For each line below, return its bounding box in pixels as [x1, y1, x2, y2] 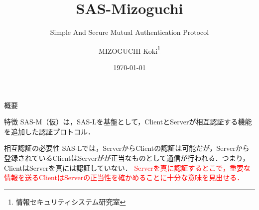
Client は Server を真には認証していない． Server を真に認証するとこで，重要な [4, 162, 251, 173]
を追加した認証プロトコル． [4, 126, 95, 136]
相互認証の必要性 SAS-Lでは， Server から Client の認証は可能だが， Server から [4, 143, 250, 153]
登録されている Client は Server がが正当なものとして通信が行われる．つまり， [4, 152, 250, 163]
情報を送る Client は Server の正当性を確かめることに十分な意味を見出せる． [4, 172, 244, 183]
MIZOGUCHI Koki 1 [99, 44, 160, 56]
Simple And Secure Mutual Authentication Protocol [50, 27, 209, 37]
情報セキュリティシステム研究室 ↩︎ [15, 196, 126, 207]
